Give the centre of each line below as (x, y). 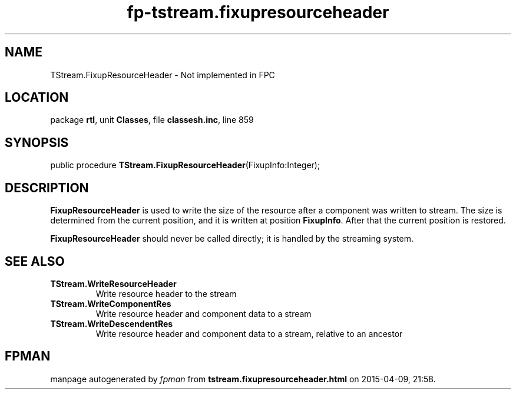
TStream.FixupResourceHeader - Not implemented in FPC (163, 75)
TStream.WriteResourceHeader (113, 283)
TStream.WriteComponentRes (111, 303)
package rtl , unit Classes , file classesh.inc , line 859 (152, 120)
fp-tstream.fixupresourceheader (258, 12)
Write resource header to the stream (166, 293)
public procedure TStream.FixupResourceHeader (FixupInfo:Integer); (185, 165)
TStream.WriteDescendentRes (112, 323)
